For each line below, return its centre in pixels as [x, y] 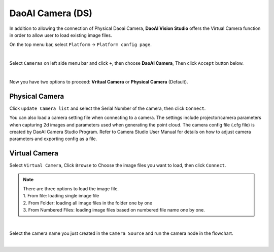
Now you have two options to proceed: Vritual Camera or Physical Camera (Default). [99, 81]
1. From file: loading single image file [61, 196]
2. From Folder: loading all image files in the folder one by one [88, 203]
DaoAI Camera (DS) [51, 13]
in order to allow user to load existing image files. [61, 35]
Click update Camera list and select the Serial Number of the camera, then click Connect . [108, 108]
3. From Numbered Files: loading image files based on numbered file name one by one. [114, 210]
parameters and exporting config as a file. [53, 139]
